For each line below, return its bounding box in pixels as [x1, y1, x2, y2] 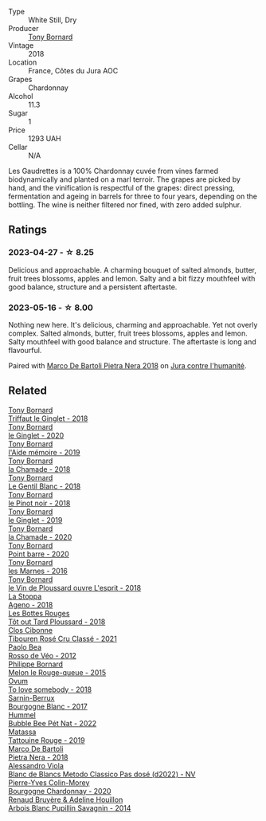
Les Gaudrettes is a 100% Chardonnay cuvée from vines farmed [8, 167, 219, 175]
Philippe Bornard [8, 659, 64, 669]
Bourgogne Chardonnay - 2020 [8, 786, 111, 795]
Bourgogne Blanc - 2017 [8, 701, 88, 711]
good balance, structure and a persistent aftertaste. [8, 282, 178, 292]
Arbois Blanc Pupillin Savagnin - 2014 [8, 803, 131, 812]
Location [8, 57, 37, 67]
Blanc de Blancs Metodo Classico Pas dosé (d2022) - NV [8, 769, 197, 779]
